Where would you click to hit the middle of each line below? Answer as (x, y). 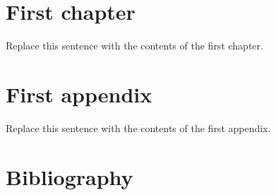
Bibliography (70, 176)
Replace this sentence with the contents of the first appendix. (138, 128)
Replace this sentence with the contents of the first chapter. (134, 46)
